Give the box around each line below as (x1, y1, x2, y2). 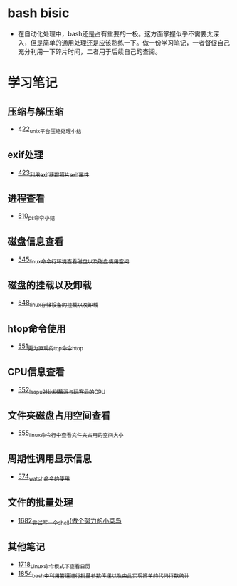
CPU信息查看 (7, 366, 65, 378)
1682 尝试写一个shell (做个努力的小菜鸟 (17, 516, 122, 527)
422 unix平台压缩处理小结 (17, 125, 82, 135)
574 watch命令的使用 (17, 472, 70, 482)
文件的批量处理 (7, 496, 73, 508)
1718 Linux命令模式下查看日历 (17, 560, 91, 570)
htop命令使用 (7, 323, 66, 335)
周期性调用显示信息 (7, 453, 92, 465)
